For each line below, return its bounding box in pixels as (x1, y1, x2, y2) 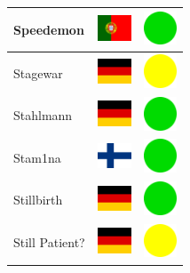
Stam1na (13, 148, 61, 166)
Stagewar (13, 63, 63, 82)
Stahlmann (13, 106, 73, 124)
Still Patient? (13, 233, 85, 252)
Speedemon (13, 20, 84, 38)
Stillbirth (13, 190, 63, 209)
